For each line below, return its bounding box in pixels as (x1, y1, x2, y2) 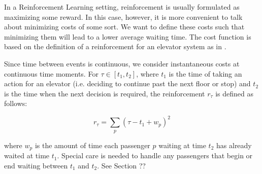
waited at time (4, 150, 50, 161)
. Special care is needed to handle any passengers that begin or (57, 150, 253, 161)
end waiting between (4, 160, 68, 170)
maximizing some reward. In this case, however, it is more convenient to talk (4, 11, 243, 22)
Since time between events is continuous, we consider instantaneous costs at (4, 58, 240, 68)
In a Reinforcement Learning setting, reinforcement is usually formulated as (4, 2, 240, 12)
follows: (4, 98, 27, 109)
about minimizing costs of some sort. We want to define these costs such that (4, 21, 245, 32)
